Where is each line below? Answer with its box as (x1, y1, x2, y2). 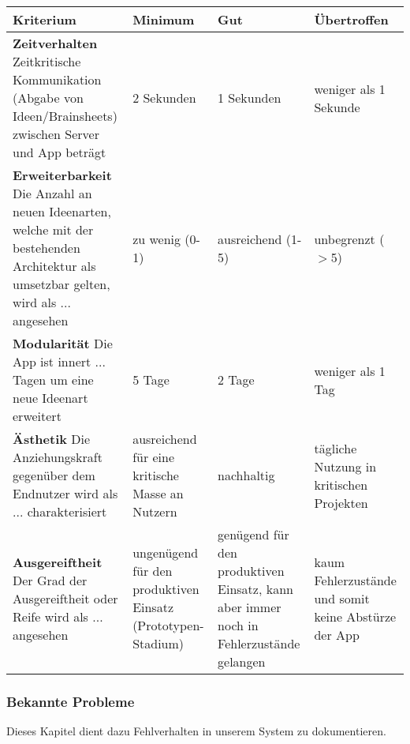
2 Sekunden (132, 88, 196, 107)
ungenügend (132, 543, 199, 562)
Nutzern (132, 502, 177, 520)
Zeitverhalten (13, 34, 98, 52)
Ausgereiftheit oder (13, 588, 118, 607)
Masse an (132, 484, 184, 502)
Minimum (132, 10, 195, 28)
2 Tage (218, 370, 255, 389)
